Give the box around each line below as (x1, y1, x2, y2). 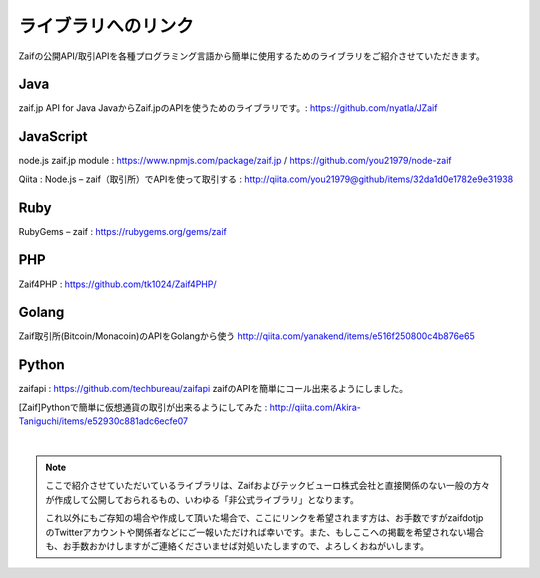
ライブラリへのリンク (18, 15, 195, 37)
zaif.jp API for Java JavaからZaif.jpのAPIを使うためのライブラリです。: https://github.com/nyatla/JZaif (18, 102, 438, 114)
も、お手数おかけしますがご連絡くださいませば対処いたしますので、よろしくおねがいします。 (45, 540, 430, 552)
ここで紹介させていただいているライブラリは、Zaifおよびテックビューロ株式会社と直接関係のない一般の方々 (45, 480, 490, 492)
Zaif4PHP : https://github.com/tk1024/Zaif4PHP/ (18, 278, 217, 290)
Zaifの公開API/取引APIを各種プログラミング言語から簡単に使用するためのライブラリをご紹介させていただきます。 (18, 50, 485, 62)
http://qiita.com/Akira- (269, 401, 362, 413)
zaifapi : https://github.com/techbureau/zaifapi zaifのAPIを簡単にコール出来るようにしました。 (18, 383, 409, 395)
